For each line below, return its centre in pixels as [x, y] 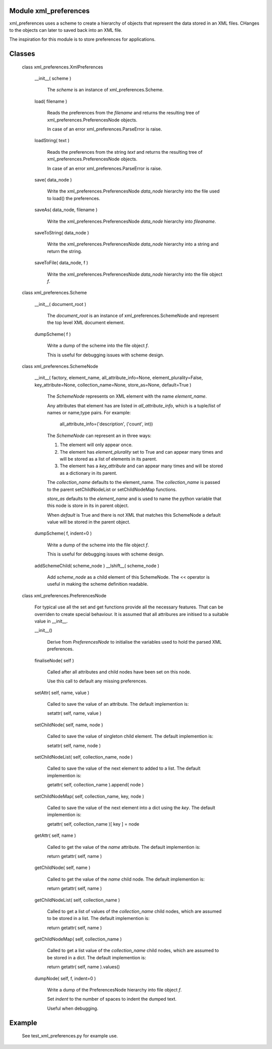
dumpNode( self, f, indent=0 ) [65, 978]
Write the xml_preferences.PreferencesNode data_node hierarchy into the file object [135, 274]
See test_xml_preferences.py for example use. [70, 1036]
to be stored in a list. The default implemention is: [98, 918]
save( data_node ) [53, 180]
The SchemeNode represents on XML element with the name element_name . [127, 396]
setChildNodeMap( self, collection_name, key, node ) [89, 796]
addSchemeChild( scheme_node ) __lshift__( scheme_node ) [97, 566]
